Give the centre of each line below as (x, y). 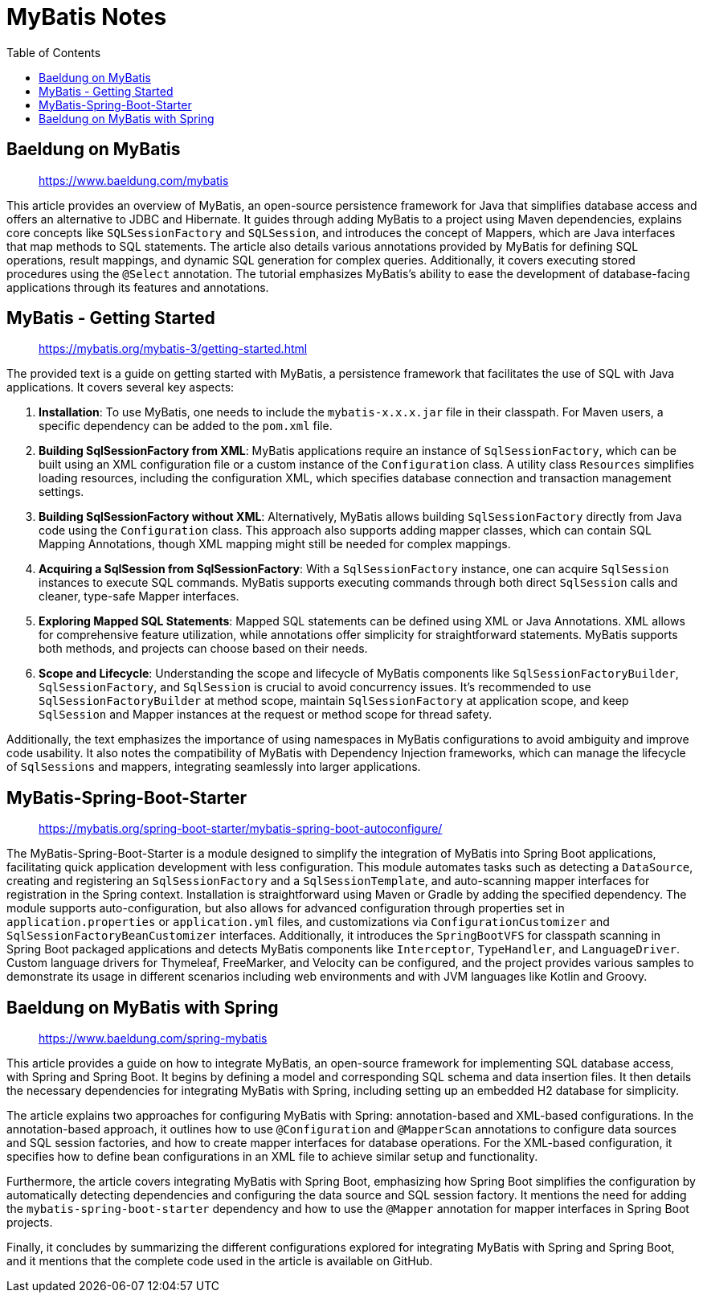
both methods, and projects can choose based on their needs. (203, 649)
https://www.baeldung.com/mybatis (134, 180)
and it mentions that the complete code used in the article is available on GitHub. (220, 1261)
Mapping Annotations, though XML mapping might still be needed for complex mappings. (275, 544)
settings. (61, 492)
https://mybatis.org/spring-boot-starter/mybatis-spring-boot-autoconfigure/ (241, 829)
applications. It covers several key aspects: (121, 387)
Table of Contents (54, 52)
